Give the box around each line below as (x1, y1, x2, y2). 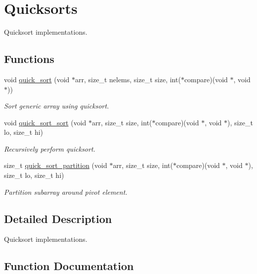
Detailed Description (4, 211, 112, 226)
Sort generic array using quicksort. (4, 101, 109, 111)
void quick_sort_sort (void (4, 117, 86, 127)
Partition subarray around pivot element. (4, 186, 128, 197)
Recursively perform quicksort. (4, 143, 95, 154)
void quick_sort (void (4, 74, 70, 84)
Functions (4, 51, 54, 66)
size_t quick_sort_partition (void (4, 160, 107, 170)
